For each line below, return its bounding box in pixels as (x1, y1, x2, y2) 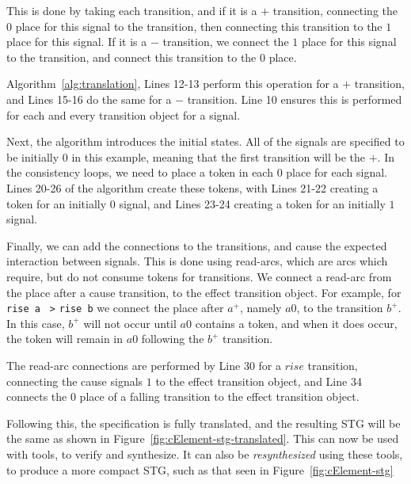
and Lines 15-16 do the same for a (6, 90, 172, 107)
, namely (239, 299, 282, 316)
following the (141, 330, 204, 347)
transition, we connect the (162, 33, 289, 50)
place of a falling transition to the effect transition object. (79, 388, 360, 405)
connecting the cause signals (6, 372, 143, 389)
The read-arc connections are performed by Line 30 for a (6, 356, 281, 373)
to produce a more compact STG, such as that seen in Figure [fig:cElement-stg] (6, 461, 394, 478)
